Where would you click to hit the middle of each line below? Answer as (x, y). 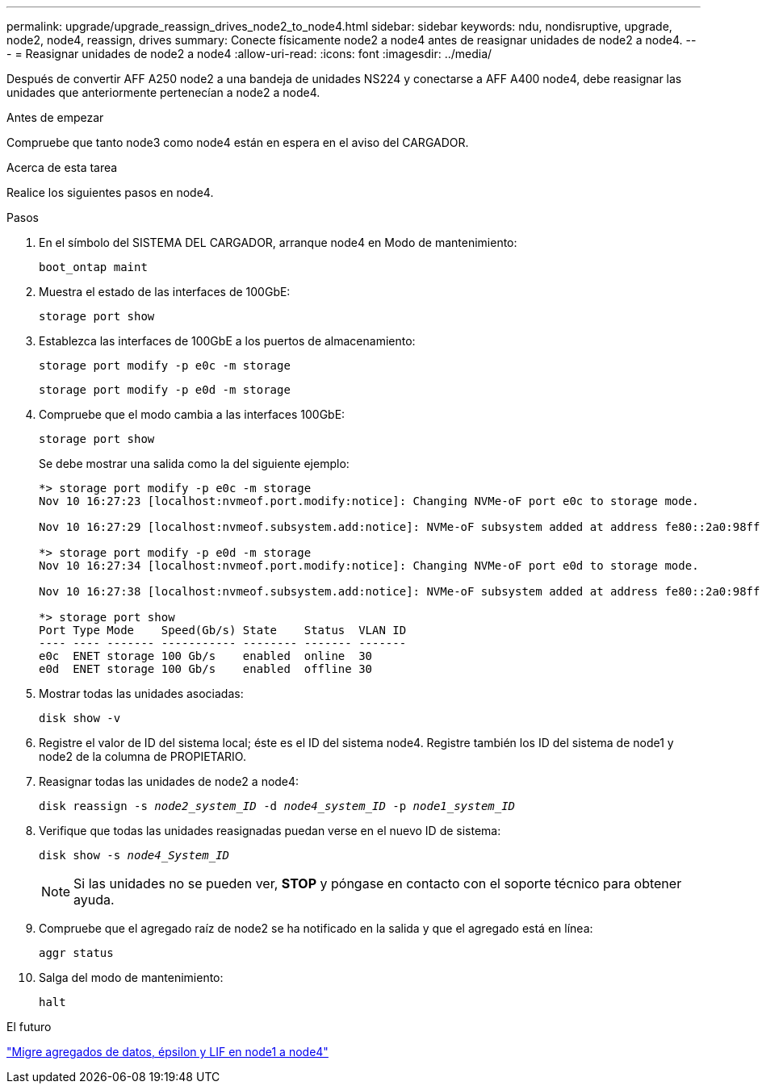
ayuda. (94, 900)
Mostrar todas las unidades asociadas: (141, 693)
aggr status (76, 953)
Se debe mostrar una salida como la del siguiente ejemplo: (194, 464)
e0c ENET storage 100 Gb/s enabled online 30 (206, 656)
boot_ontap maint (93, 267)
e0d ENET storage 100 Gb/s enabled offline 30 (206, 669)
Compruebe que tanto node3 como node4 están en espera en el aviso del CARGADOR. (238, 142)
